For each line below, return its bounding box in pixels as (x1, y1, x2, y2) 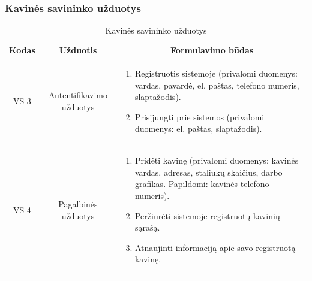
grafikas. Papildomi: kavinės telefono (134, 177, 269, 190)
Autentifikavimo (48, 89, 107, 101)
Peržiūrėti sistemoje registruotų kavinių (134, 209, 280, 222)
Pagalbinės (58, 197, 98, 210)
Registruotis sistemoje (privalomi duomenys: (134, 67, 298, 79)
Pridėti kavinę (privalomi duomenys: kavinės (134, 154, 299, 167)
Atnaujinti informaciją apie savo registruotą (134, 241, 296, 253)
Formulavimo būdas (170, 44, 254, 56)
